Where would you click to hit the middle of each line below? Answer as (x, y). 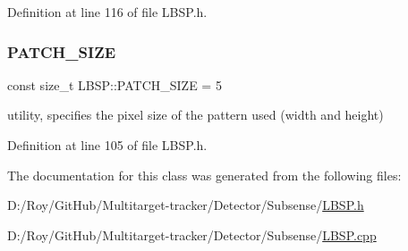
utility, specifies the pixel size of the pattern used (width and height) (195, 115)
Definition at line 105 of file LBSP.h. (107, 145)
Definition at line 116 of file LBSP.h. (107, 12)
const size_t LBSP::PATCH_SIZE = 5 (115, 84)
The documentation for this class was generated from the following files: (204, 175)
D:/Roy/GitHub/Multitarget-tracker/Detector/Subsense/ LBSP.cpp (192, 234)
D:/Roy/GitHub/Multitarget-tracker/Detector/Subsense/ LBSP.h (186, 205)
